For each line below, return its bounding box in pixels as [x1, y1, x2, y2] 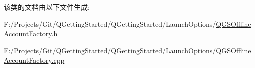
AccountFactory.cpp [4, 55, 65, 65]
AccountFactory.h [4, 28, 58, 39]
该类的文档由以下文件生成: [4, 2, 90, 12]
